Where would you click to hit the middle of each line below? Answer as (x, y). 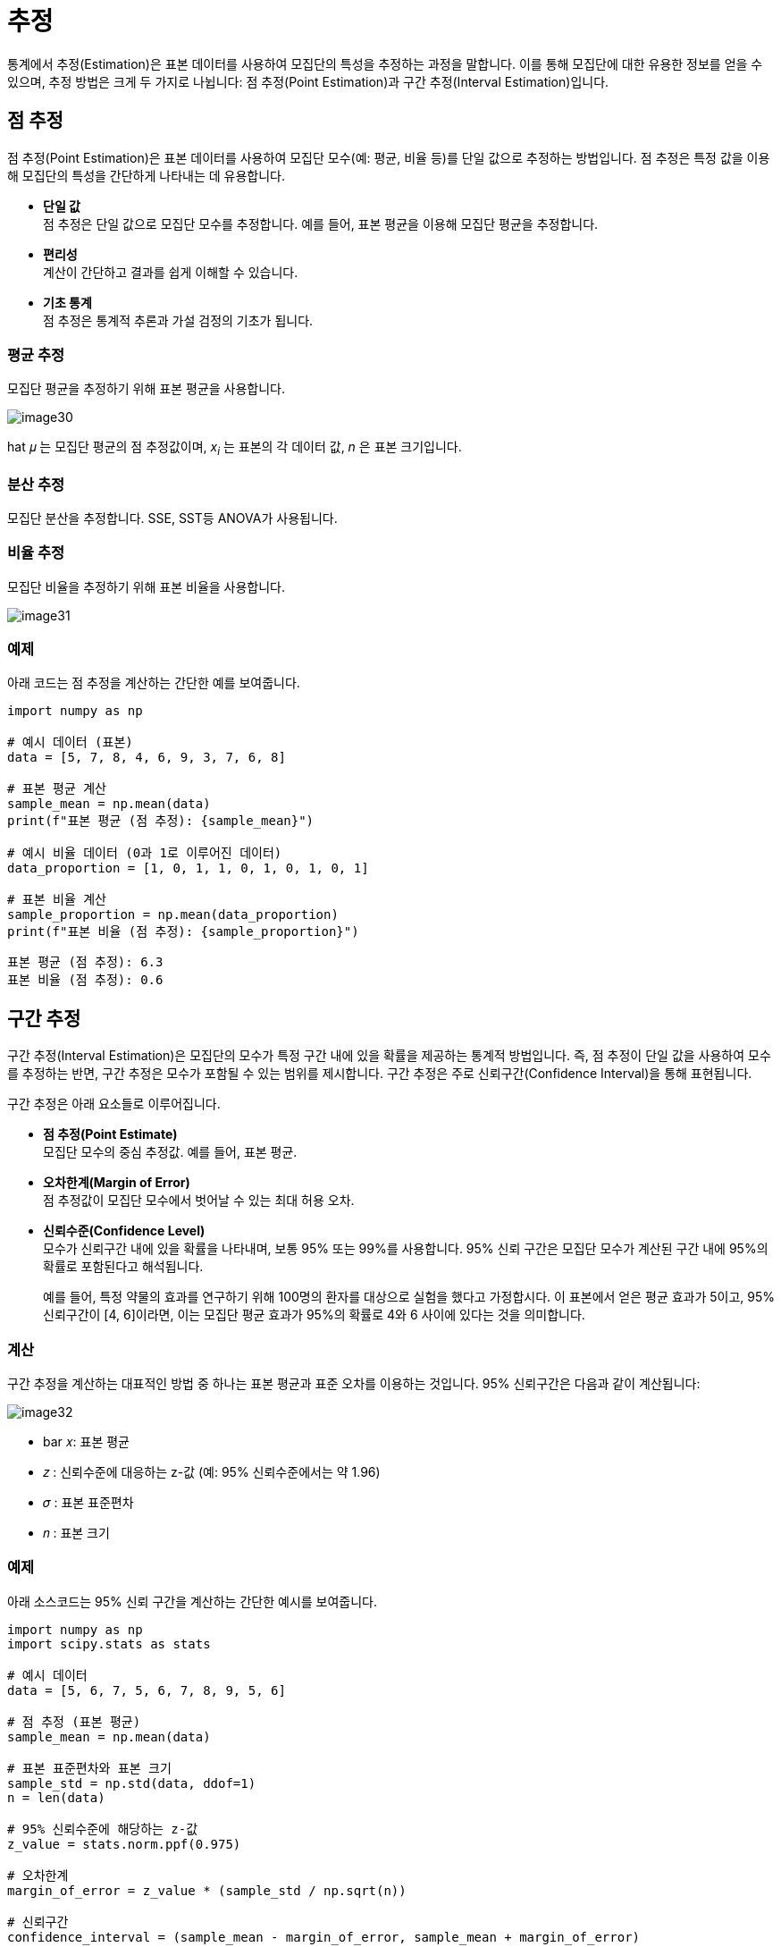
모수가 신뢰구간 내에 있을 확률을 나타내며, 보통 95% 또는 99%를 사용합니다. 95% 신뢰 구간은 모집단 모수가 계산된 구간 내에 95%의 (406, 1249)
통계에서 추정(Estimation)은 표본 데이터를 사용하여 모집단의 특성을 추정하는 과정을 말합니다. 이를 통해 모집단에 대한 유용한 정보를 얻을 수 (385, 63)
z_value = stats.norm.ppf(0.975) (124, 1844)
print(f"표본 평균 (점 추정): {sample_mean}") (161, 821)
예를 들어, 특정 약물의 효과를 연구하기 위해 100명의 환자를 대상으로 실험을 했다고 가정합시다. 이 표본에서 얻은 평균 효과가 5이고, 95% (409, 1297)
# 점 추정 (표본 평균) (74, 1721)
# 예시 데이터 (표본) (70, 742)
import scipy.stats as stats (109, 1644)
